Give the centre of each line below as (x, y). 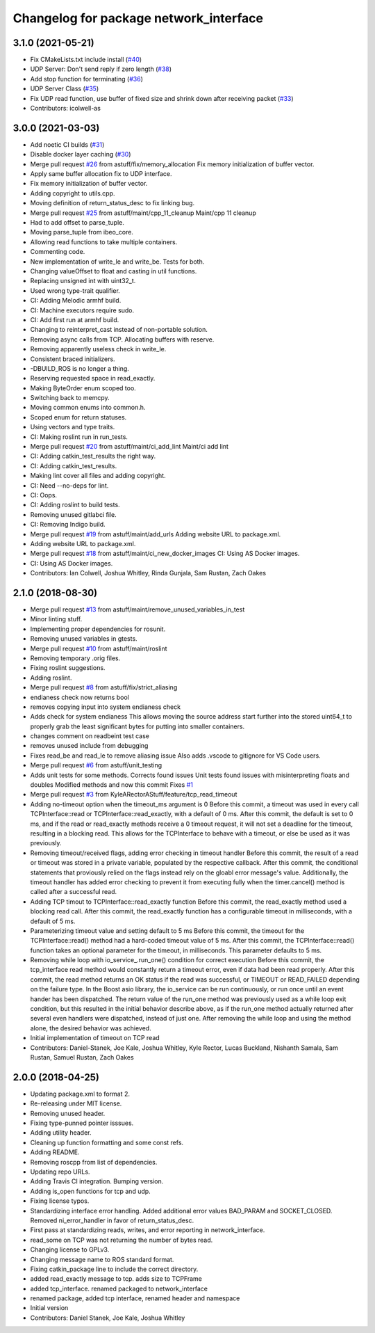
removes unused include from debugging (89, 746)
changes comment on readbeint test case (90, 736)
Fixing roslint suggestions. (68, 668)
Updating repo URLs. (60, 1172)
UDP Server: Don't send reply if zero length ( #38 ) (101, 69)
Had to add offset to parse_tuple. (77, 223)
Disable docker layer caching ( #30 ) (81, 154)
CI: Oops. (44, 495)
